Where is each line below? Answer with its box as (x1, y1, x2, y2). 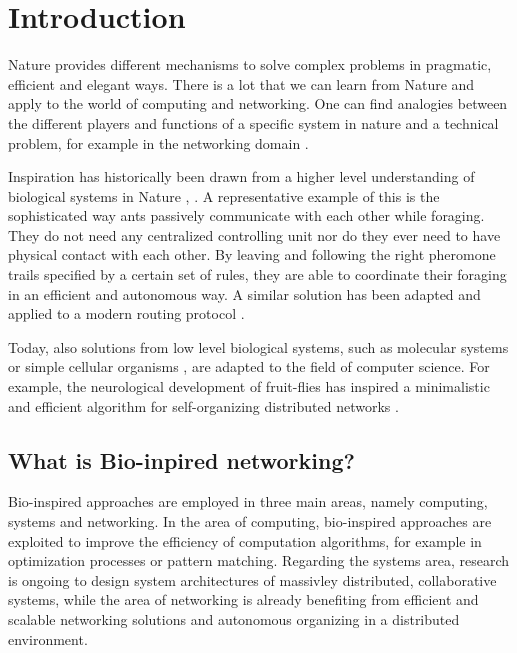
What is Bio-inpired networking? (8, 444, 355, 475)
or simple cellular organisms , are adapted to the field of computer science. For (8, 356, 490, 377)
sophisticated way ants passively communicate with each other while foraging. (8, 205, 485, 226)
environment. (8, 628, 88, 649)
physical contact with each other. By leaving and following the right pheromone (8, 244, 496, 265)
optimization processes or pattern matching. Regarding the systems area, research (8, 550, 510, 571)
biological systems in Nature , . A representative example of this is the (8, 185, 440, 206)
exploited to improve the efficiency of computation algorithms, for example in (8, 530, 482, 551)
